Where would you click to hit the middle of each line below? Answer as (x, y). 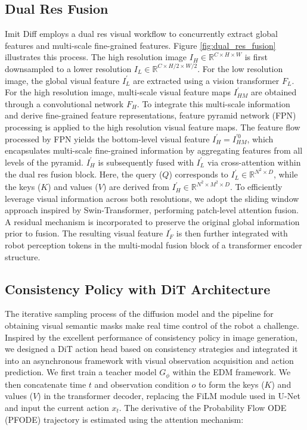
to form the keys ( (232, 384)
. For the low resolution (240, 68)
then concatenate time (46, 384)
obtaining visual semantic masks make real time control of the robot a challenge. (152, 325)
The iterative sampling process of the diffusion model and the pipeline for (139, 314)
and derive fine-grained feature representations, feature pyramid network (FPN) (151, 115)
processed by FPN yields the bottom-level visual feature (107, 138)
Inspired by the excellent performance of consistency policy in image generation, (151, 337)
